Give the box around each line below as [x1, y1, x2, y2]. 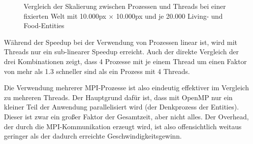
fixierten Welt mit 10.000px [24, 10, 106, 21]
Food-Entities [24, 20, 64, 31]
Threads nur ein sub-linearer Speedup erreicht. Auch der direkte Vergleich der [4, 46, 239, 57]
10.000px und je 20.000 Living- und [116, 10, 223, 21]
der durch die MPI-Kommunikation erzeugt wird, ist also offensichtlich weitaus [4, 121, 242, 131]
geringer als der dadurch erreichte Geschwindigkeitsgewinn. [4, 131, 182, 141]
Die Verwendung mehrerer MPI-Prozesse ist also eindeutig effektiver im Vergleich [4, 82, 249, 93]
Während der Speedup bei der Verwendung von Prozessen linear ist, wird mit [4, 36, 238, 47]
